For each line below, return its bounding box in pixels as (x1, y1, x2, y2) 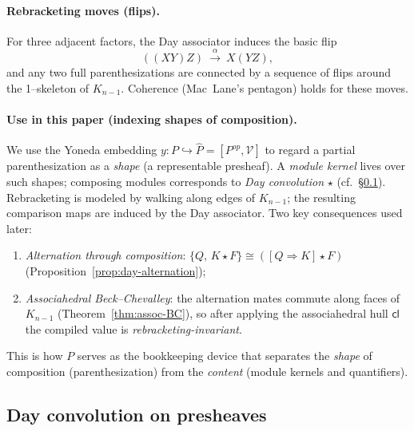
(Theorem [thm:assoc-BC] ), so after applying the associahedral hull (57, 305, 388, 322)
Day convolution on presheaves (6, 401, 267, 426)
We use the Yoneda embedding (6, 141, 157, 158)
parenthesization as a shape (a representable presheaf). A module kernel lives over (6, 157, 405, 174)
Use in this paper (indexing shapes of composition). (6, 110, 297, 127)
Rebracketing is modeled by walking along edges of (6, 188, 256, 205)
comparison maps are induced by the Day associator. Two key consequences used (6, 204, 403, 221)
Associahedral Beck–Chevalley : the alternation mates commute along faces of (25, 289, 400, 306)
